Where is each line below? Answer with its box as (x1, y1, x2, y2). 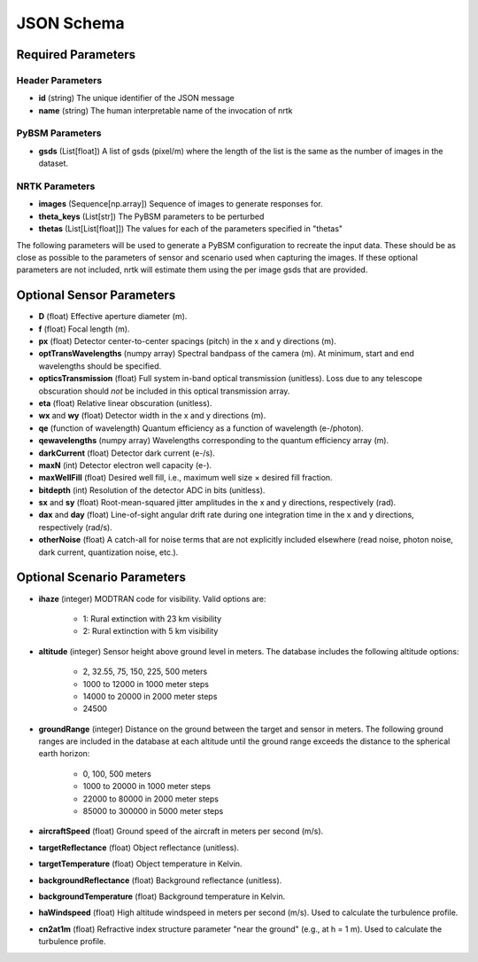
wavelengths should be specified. (38, 360, 162, 372)
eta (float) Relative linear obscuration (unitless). (38, 397, 212, 408)
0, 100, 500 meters (82, 768, 152, 779)
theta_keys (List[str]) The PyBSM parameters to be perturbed (38, 211, 265, 222)
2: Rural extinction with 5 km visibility (82, 626, 219, 637)
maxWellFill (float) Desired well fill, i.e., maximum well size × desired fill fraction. (38, 473, 333, 483)
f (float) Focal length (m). (38, 324, 130, 334)
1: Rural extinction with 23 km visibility (82, 613, 222, 624)
